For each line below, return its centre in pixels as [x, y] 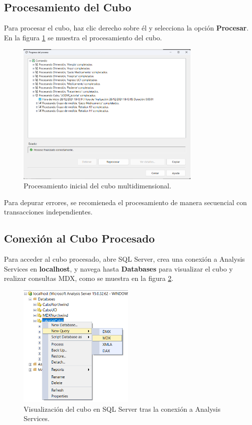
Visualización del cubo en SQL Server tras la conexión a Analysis [122, 409]
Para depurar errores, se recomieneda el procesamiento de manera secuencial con [126, 202]
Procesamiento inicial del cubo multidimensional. [97, 186]
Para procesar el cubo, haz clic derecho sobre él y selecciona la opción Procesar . [126, 28]
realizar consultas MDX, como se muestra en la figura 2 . [89, 278]
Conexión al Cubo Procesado [79, 238]
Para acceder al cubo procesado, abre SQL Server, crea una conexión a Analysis [125, 259]
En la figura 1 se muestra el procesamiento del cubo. [83, 37]
